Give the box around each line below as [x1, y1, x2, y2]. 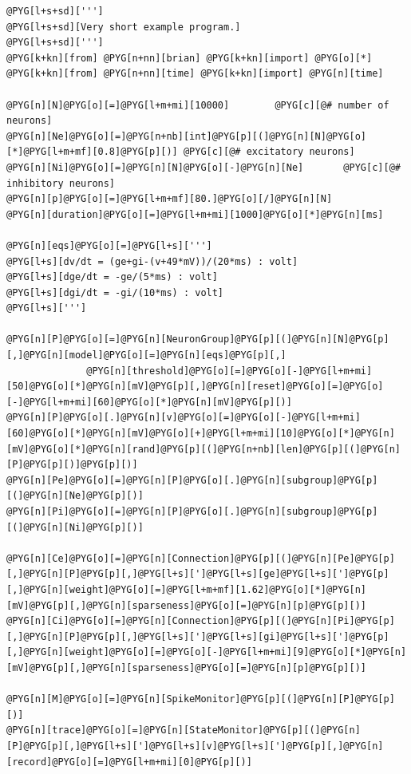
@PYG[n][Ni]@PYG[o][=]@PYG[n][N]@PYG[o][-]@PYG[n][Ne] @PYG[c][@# [6, 161, 401, 173]
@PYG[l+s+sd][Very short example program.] [6, 21, 241, 33]
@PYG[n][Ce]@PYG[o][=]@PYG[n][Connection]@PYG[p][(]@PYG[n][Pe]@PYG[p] [6, 552, 395, 564]
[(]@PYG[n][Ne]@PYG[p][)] [6, 490, 144, 502]
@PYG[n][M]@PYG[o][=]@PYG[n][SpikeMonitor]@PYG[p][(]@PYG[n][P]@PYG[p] [6, 693, 395, 705]
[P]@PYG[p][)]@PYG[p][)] [6, 459, 138, 471]
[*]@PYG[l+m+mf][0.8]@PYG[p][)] [6, 146, 178, 158]
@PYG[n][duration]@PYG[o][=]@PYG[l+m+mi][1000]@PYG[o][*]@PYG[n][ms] [6, 208, 384, 220]
